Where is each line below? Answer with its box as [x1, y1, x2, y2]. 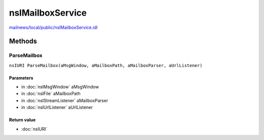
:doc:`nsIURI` [21, 126, 47, 132]
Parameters [9, 75, 34, 81]
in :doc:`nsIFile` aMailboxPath [21, 91, 81, 96]
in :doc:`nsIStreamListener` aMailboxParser [21, 97, 109, 103]
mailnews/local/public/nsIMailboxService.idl [9, 24, 98, 30]
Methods [9, 37, 37, 46]
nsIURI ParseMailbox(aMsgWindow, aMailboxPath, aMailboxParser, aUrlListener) [9, 63, 203, 68]
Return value [9, 117, 36, 123]
